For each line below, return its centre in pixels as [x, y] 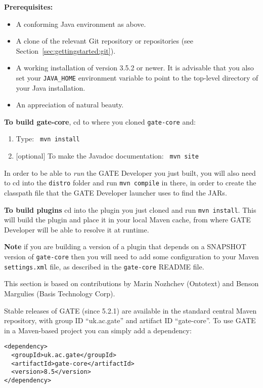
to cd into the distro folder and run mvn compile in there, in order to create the [130, 183]
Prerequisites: [29, 7]
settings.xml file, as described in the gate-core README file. [104, 266]
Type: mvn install [48, 139]
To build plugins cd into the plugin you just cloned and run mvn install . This [130, 209]
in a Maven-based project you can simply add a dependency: [98, 330]
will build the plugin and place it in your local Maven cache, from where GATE [127, 220]
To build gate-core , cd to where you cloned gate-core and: [100, 121]
